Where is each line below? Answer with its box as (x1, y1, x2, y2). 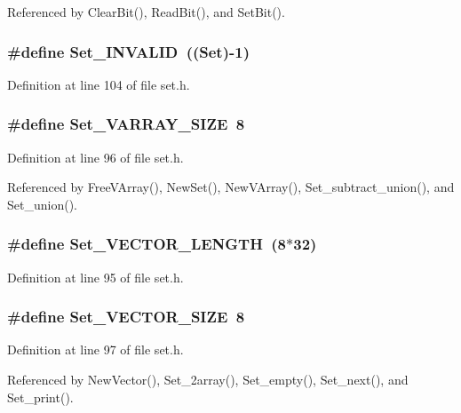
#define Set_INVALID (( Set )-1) (7, 40, 250, 62)
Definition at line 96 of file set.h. (7, 147, 184, 166)
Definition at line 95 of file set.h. (7, 267, 184, 286)
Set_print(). (7, 387, 74, 406)
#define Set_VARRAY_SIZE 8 (7, 113, 245, 135)
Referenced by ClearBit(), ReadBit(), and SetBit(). (7, 3, 285, 20)
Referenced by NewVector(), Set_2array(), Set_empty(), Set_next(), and (7, 370, 409, 389)
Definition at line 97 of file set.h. (7, 340, 184, 359)
